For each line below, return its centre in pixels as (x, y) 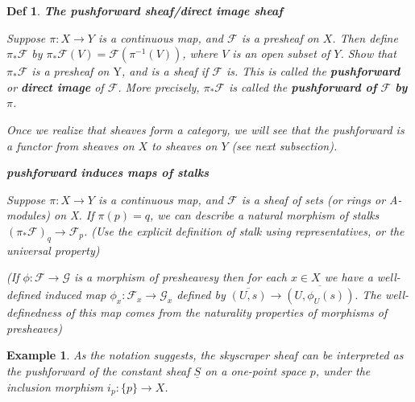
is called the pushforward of (303, 86)
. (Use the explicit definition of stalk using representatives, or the (244, 230)
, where (200, 53)
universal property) (53, 250)
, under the (343, 370)
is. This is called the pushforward (313, 71)
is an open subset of (281, 53)
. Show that (368, 53)
